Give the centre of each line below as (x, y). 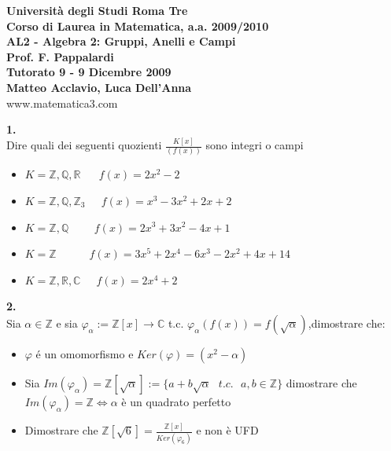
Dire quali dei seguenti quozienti (84, 145)
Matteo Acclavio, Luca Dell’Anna (99, 87)
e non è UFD (227, 430)
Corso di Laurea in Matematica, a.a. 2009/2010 (138, 26)
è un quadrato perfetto (176, 401)
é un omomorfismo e (85, 353)
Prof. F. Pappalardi (60, 56)
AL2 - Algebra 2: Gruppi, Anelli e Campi (121, 41)
